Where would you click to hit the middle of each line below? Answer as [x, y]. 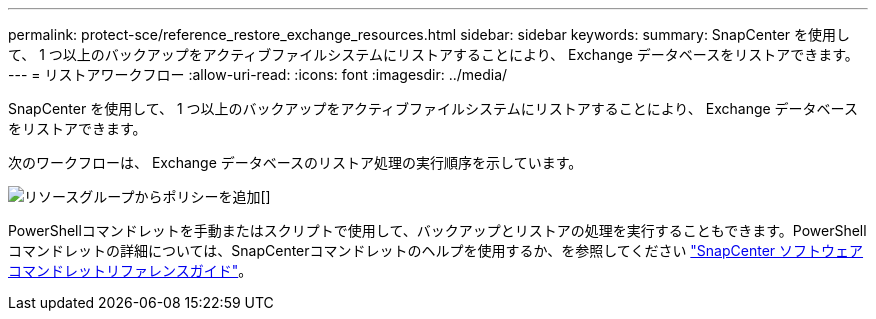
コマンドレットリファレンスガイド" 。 [130, 270]
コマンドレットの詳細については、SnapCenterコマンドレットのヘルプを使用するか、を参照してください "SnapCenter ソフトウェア [436, 250]
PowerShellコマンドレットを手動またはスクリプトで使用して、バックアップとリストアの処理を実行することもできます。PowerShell [437, 230]
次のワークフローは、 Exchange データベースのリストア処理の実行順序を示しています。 [295, 162]
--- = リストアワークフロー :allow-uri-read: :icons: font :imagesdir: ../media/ [258, 74]
